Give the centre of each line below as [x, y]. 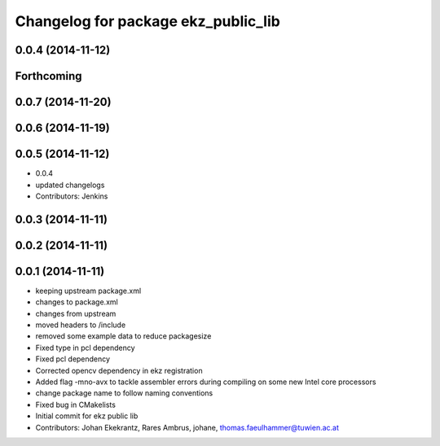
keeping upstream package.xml [88, 291]
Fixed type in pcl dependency [85, 348]
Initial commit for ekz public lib [87, 416]
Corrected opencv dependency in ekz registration [119, 370]
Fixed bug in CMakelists [75, 404]
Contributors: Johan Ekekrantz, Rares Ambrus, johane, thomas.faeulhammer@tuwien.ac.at [187, 427]
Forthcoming [48, 76]
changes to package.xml [77, 302]
